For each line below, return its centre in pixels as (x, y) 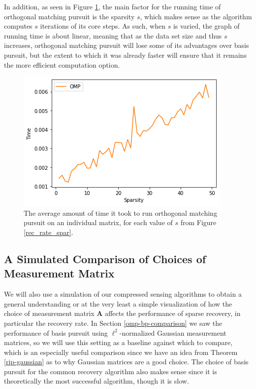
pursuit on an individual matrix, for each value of (98, 222)
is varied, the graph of (206, 26)
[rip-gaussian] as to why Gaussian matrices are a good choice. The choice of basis (126, 362)
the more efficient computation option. (62, 64)
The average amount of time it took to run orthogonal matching (120, 213)
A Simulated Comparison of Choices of (105, 258)
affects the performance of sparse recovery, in (173, 313)
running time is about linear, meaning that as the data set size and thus (113, 35)
